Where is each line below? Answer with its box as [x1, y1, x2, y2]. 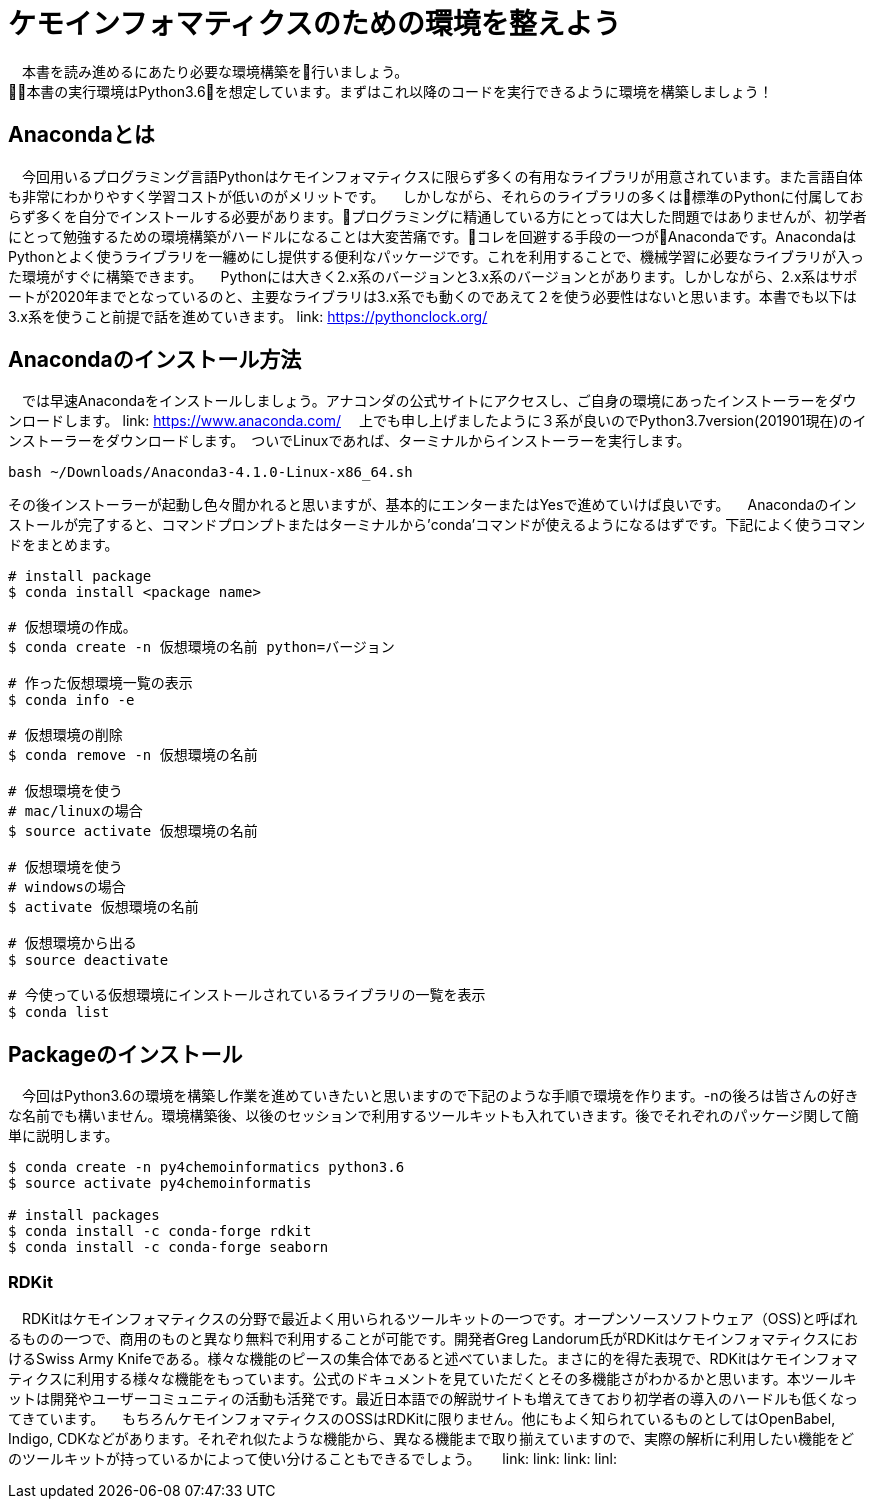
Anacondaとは [8, 122, 155, 148]
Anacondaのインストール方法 [8, 347, 302, 373]
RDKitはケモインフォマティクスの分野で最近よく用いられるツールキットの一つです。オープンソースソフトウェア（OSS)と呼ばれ [21, 1310, 858, 1328]
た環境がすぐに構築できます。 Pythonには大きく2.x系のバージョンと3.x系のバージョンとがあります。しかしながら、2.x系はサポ [8, 267, 858, 285]
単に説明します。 [8, 1127, 119, 1145]
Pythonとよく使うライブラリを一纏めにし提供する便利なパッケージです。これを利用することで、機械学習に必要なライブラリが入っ [8, 247, 864, 265]
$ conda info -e [8, 692, 135, 709]
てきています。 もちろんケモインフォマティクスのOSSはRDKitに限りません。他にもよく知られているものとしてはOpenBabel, [8, 1410, 836, 1428]
